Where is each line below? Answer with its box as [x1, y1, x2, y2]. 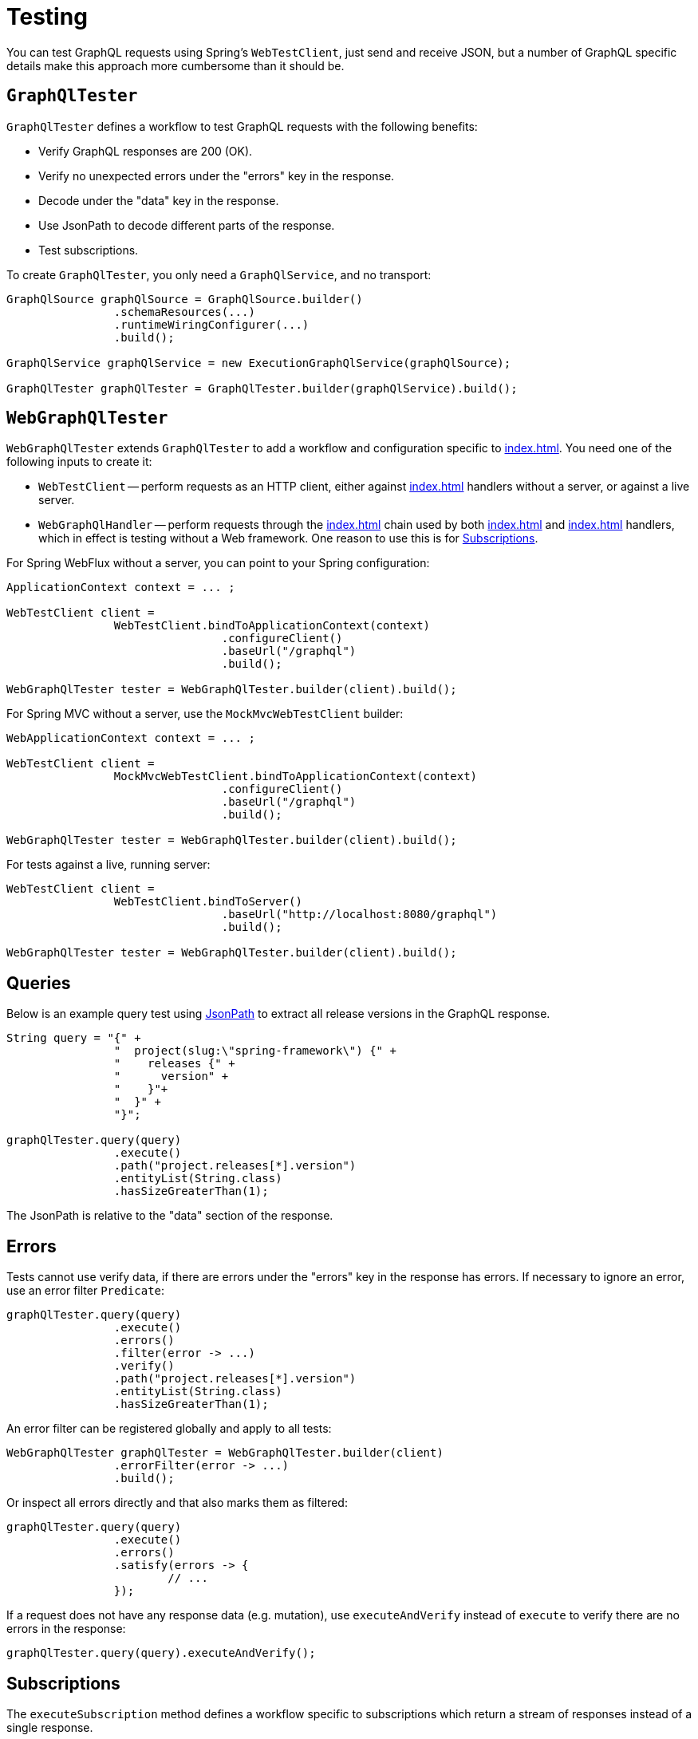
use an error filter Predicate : [6, 1284, 165, 1298]
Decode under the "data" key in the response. [38, 193, 279, 207]
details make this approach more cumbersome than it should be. [6, 58, 345, 73]
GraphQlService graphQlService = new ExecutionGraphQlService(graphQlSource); [6, 356, 511, 369]
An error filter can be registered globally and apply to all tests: [6, 1422, 332, 1436]
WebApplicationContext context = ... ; [6, 731, 255, 745]
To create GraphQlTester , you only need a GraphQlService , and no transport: [6, 267, 432, 282]
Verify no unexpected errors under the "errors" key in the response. [38, 168, 395, 183]
